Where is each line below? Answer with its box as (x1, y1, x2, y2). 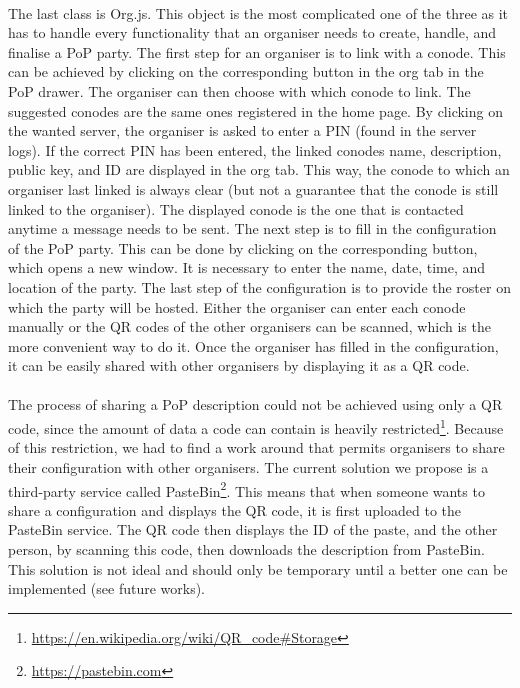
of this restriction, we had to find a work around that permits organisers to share (8, 437, 505, 458)
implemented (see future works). (8, 578, 205, 599)
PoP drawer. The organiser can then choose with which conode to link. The (8, 80, 471, 101)
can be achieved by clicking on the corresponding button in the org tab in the (8, 61, 484, 82)
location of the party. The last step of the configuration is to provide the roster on (8, 276, 511, 297)
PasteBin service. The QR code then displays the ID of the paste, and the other (8, 519, 498, 540)
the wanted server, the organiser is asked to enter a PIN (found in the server (8, 120, 477, 141)
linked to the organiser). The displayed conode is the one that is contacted (8, 198, 464, 219)
